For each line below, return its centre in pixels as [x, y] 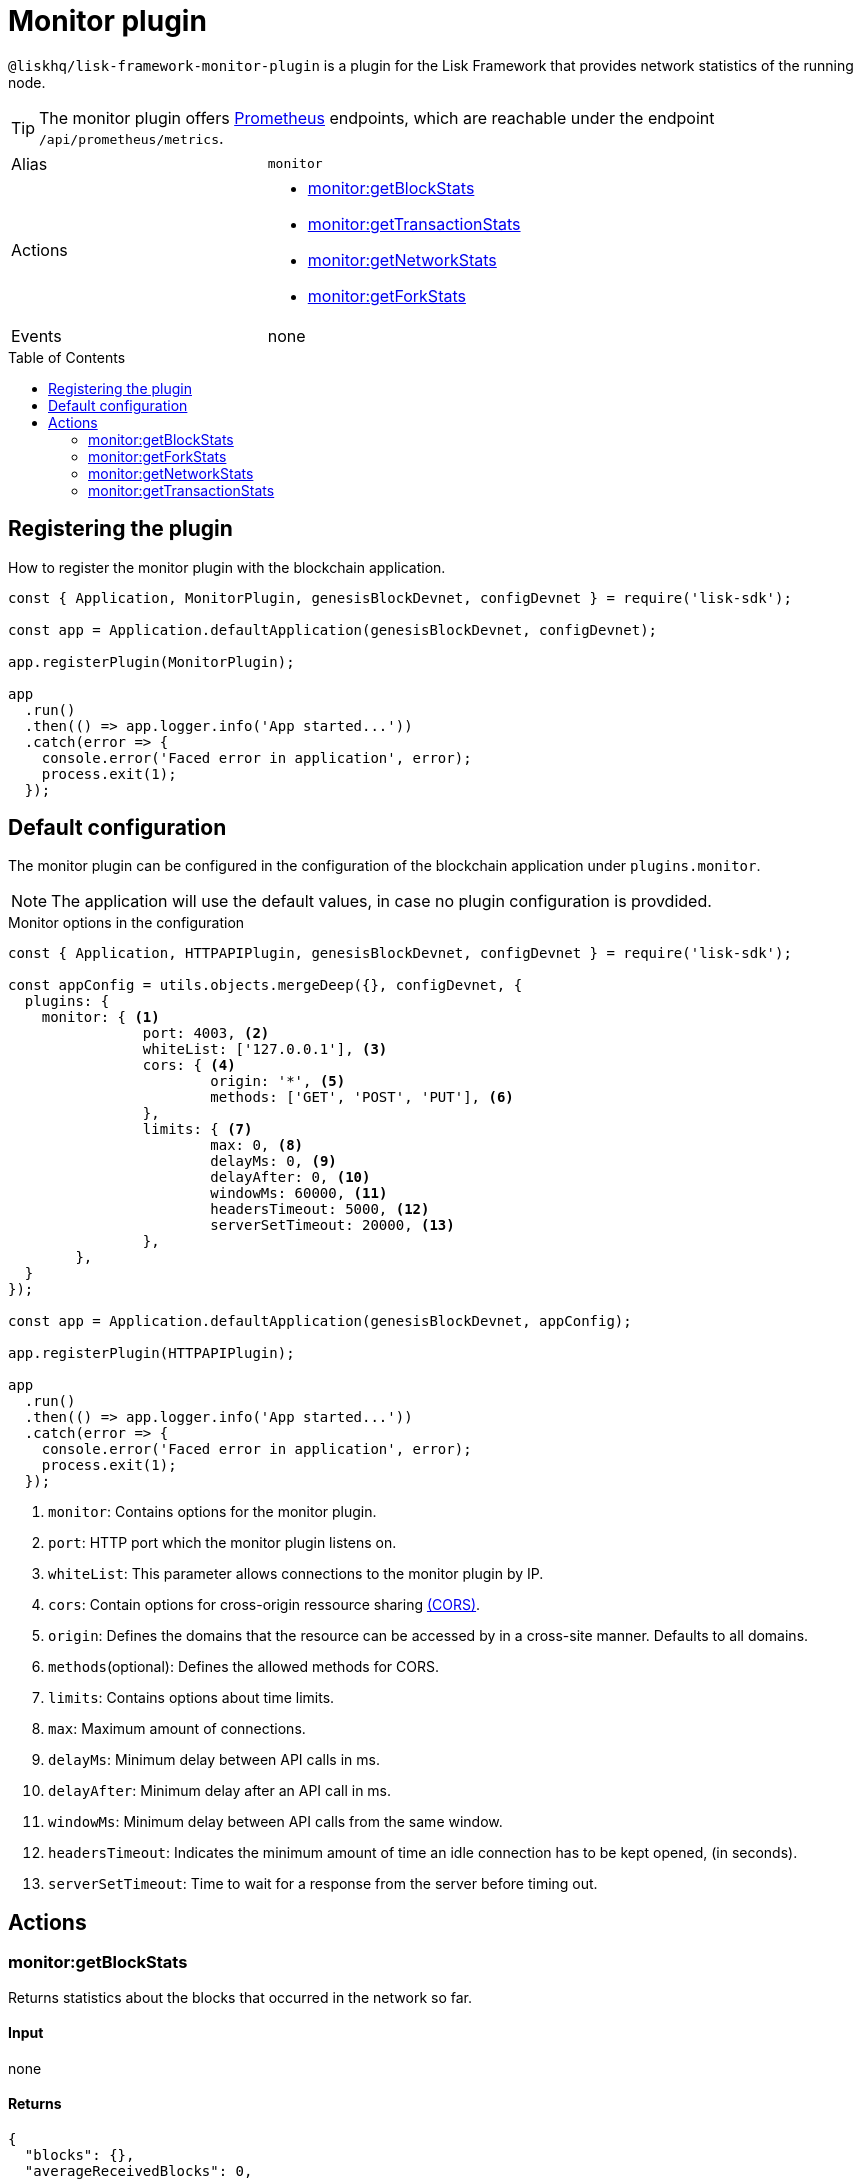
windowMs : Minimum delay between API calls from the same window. [275, 1822]
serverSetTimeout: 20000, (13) [332, 1225]
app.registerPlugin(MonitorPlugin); [151, 661]
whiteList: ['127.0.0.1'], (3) [265, 1049]
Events [36, 335]
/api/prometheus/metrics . [131, 137]
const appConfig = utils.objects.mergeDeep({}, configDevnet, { [265, 985]
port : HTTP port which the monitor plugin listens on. [222, 1543]
